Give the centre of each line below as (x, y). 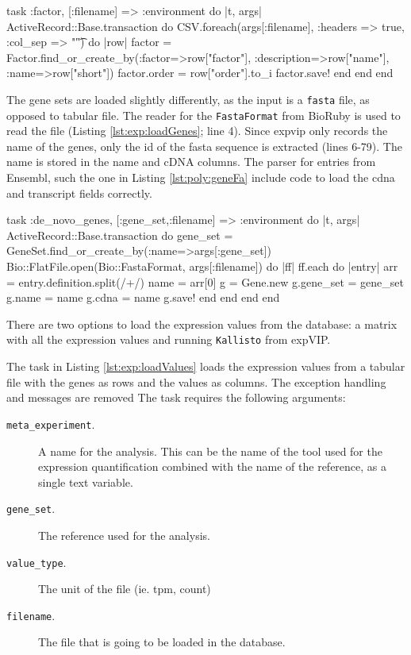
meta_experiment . (51, 424)
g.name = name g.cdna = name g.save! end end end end (143, 297)
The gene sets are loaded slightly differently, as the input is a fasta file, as (188, 99)
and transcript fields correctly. (79, 193)
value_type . (36, 562)
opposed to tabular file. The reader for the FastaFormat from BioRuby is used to (204, 115)
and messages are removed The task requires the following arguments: (176, 397)
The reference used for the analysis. (124, 535)
